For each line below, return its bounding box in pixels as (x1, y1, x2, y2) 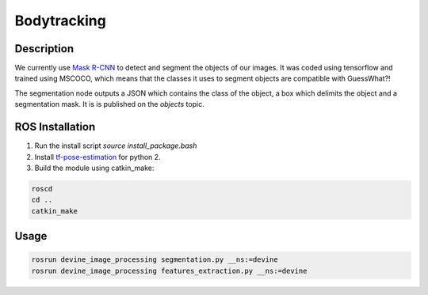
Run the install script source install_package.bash (34, 141, 197, 150)
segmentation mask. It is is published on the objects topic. (14, 100, 205, 109)
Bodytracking (14, 12, 106, 29)
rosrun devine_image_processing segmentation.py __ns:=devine (31, 255, 278, 264)
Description (14, 42, 75, 55)
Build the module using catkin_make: (34, 163, 155, 172)
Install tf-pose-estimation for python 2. (34, 152, 162, 161)
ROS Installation (14, 120, 96, 134)
